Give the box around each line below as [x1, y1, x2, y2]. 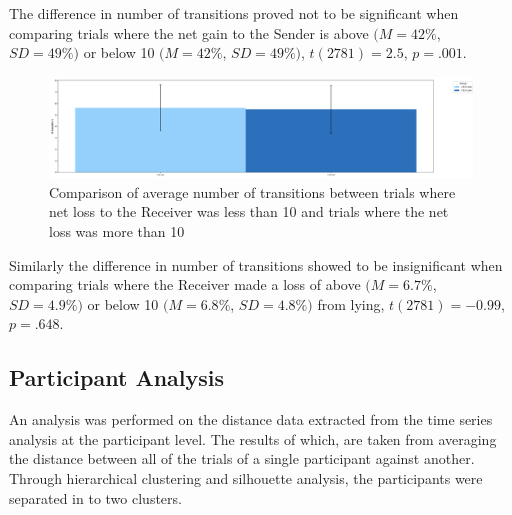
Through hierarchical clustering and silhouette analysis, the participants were [9, 467, 483, 488]
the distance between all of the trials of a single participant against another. [9, 448, 475, 469]
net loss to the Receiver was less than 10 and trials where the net [49, 201, 449, 222]
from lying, [317, 293, 385, 314]
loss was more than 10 [49, 221, 185, 241]
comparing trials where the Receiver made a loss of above [9, 274, 361, 295]
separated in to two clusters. [9, 487, 182, 508]
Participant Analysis [9, 362, 224, 393]
